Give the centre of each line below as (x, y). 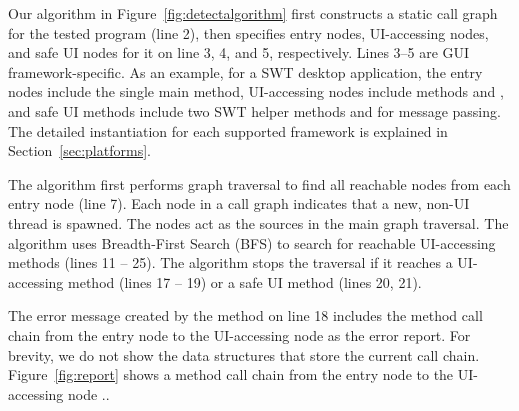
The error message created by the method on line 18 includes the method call (245, 315)
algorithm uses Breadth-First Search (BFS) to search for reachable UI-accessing (252, 242)
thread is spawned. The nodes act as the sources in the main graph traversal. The (258, 222)
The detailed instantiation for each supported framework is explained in (228, 130)
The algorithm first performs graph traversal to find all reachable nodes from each (259, 183)
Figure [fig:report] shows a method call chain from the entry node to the (231, 374)
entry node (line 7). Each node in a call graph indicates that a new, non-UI (239, 203)
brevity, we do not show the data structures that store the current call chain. (244, 354)
